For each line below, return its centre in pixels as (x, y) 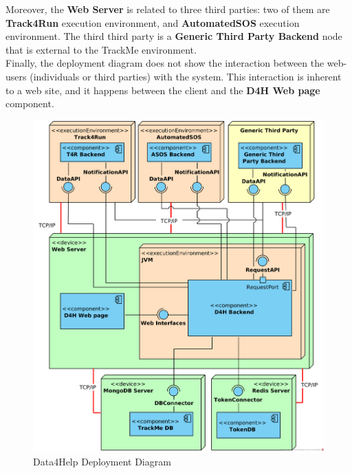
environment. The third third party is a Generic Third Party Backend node (174, 36)
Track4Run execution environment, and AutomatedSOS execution (153, 22)
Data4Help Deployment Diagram (102, 462)
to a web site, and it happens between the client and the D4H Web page (163, 90)
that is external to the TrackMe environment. (101, 49)
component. (30, 103)
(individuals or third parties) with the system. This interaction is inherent (186, 76)
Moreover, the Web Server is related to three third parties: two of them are (168, 9)
